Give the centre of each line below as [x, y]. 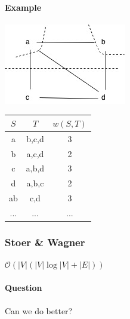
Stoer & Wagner [45, 242]
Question [24, 288]
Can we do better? [39, 310]
